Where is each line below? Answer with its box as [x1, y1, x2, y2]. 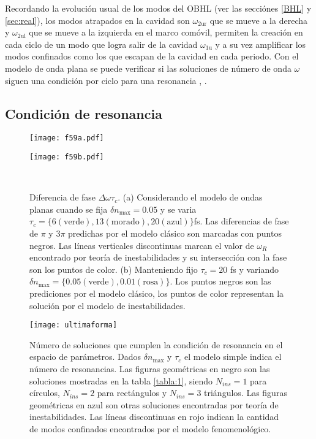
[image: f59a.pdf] [29, 134, 104, 143]
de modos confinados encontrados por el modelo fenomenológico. [29, 422, 271, 435]
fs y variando [230, 262, 279, 275]
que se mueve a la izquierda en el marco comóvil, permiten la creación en [29, 26, 303, 39]
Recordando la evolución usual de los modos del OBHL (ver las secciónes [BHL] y [5, 2, 312, 14]
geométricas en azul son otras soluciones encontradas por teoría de [29, 398, 279, 411]
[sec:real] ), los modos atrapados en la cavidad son [5, 13, 190, 26]
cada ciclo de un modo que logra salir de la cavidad [5, 37, 198, 50]
